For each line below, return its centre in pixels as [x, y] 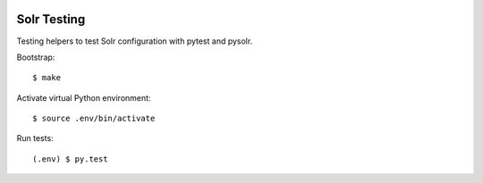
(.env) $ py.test [70, 159]
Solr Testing [51, 19]
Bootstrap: [36, 57]
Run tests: [35, 138]
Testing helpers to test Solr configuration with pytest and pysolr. [135, 41]
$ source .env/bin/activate [94, 119]
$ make [47, 78]
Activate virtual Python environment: [84, 97]
